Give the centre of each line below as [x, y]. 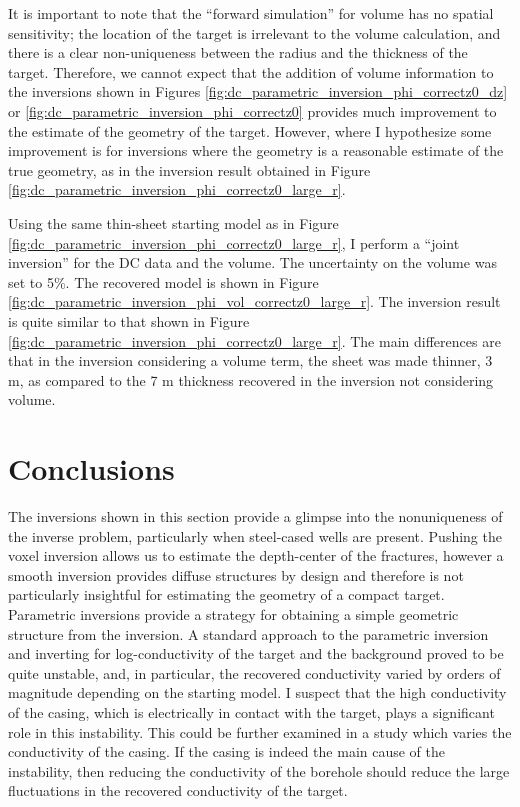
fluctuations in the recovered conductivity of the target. [178, 790]
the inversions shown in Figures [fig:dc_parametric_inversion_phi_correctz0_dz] [258, 91]
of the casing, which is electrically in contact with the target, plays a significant [251, 711]
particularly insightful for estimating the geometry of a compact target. [226, 594]
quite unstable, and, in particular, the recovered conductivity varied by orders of [254, 672]
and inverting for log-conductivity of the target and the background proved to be [256, 653]
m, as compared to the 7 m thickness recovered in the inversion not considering [251, 379]
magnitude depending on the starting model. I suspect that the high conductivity [257, 692]
